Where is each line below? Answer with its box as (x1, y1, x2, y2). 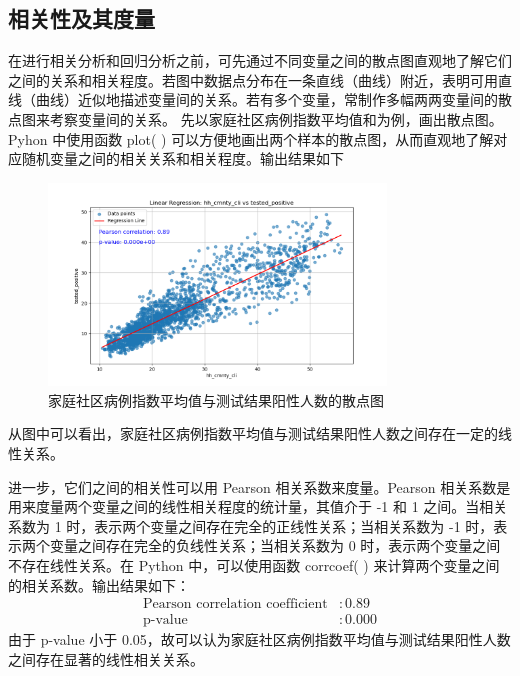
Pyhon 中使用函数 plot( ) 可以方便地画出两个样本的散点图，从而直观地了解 (8, 128, 494, 149)
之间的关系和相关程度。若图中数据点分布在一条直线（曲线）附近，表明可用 (8, 69, 498, 90)
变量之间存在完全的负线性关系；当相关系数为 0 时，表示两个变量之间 (49, 535, 501, 556)
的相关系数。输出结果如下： (8, 574, 190, 595)
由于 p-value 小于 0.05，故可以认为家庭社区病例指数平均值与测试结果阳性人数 (8, 629, 511, 650)
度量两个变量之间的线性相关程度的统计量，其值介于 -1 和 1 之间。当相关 (35, 496, 508, 517)
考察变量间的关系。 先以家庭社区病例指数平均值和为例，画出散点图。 (49, 108, 503, 129)
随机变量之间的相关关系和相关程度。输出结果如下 (21, 148, 344, 169)
